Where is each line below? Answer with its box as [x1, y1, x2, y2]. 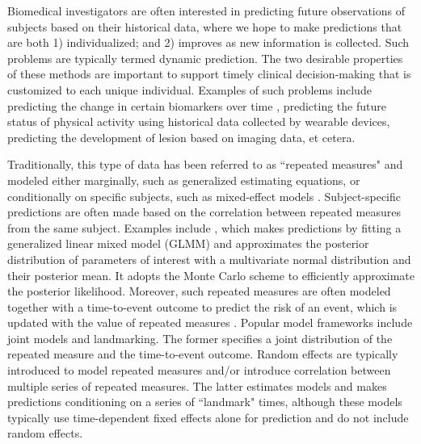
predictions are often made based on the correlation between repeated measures [7, 203, 402, 220]
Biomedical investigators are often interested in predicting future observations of [7, 2, 405, 19]
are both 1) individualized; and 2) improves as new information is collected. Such [7, 34, 409, 51]
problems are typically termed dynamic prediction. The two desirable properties [7, 49, 403, 66]
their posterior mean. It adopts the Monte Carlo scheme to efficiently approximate [7, 266, 415, 283]
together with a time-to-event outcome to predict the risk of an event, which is [7, 298, 398, 315]
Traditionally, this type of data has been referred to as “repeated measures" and [7, 156, 403, 173]
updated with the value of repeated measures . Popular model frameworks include [7, 314, 413, 331]
